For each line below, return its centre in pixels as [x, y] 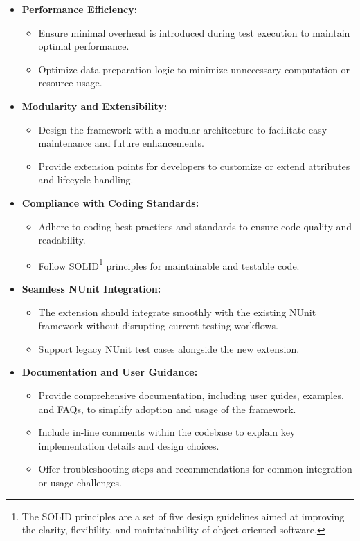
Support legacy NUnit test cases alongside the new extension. [169, 348]
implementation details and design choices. [129, 445]
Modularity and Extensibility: [94, 106]
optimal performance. [84, 46]
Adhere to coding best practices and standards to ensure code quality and [195, 226]
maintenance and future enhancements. [121, 143]
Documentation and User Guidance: [110, 372]
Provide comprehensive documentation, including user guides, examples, [191, 395]
